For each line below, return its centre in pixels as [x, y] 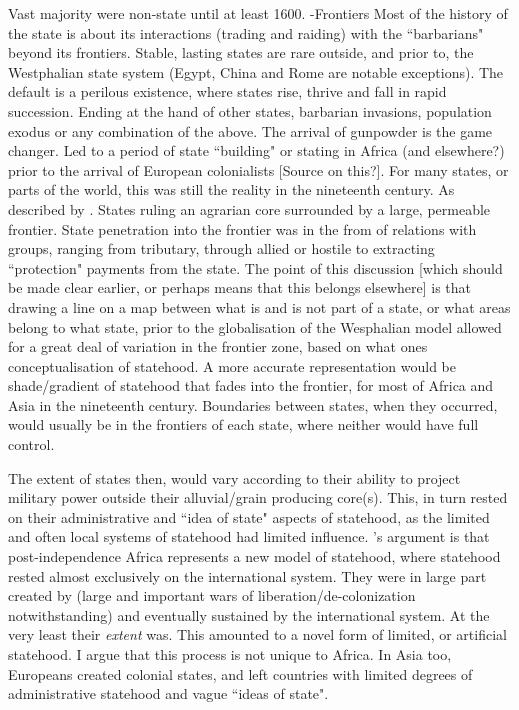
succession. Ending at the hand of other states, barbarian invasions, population [250, 110]
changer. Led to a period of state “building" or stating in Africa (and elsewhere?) [256, 150]
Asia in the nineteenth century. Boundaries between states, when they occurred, [253, 404]
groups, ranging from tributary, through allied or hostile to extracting [221, 248]
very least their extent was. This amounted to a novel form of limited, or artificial [257, 634]
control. [31, 444]
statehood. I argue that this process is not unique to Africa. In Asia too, [230, 654]
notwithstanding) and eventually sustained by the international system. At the [249, 614]
